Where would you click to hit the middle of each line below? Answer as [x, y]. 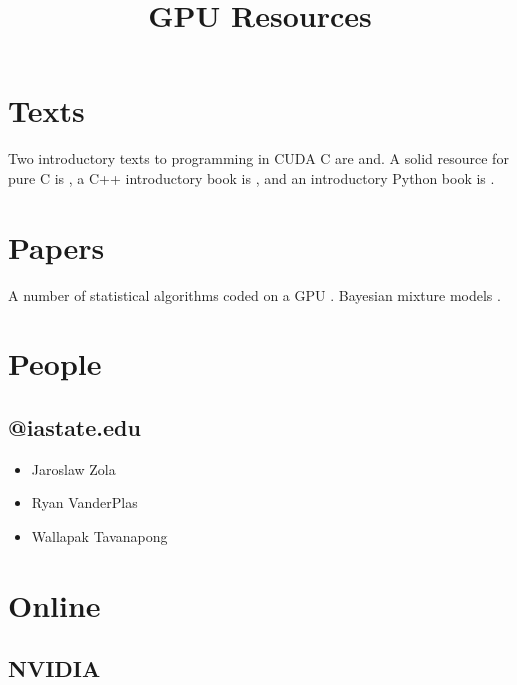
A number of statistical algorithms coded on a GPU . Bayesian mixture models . [254, 294]
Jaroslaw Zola [73, 468]
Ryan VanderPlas [84, 502]
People [55, 363]
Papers [56, 246]
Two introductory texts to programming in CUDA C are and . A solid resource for [258, 158]
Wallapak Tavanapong [99, 535]
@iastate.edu [74, 426]
